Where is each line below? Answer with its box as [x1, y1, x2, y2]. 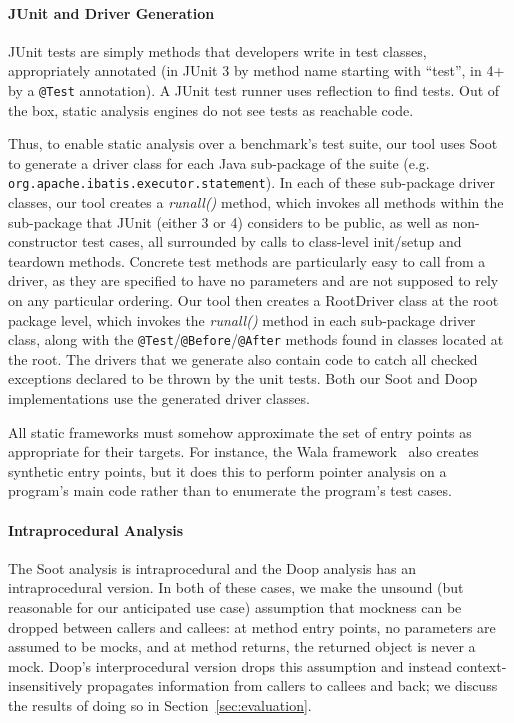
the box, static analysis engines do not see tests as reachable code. [8, 99, 414, 120]
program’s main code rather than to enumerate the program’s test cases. [8, 480, 452, 501]
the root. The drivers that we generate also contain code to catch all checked [8, 348, 478, 369]
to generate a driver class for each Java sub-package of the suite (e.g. [8, 152, 430, 173]
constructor [8, 231, 78, 252]
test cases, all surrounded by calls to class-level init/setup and [82, 231, 462, 252]
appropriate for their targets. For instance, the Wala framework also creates [8, 441, 479, 462]
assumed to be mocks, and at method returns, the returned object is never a [8, 636, 476, 657]
